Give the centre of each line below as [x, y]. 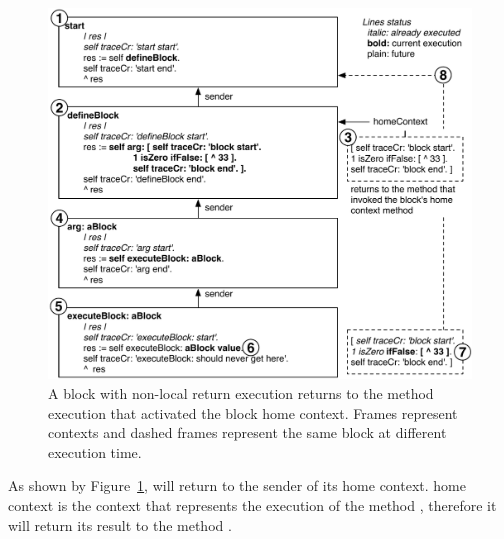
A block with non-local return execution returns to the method [241, 393]
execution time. [95, 451]
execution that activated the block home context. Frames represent [253, 412]
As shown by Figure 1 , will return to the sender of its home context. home [237, 485]
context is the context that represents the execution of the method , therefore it [252, 504]
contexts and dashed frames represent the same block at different [247, 432]
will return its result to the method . [120, 524]
